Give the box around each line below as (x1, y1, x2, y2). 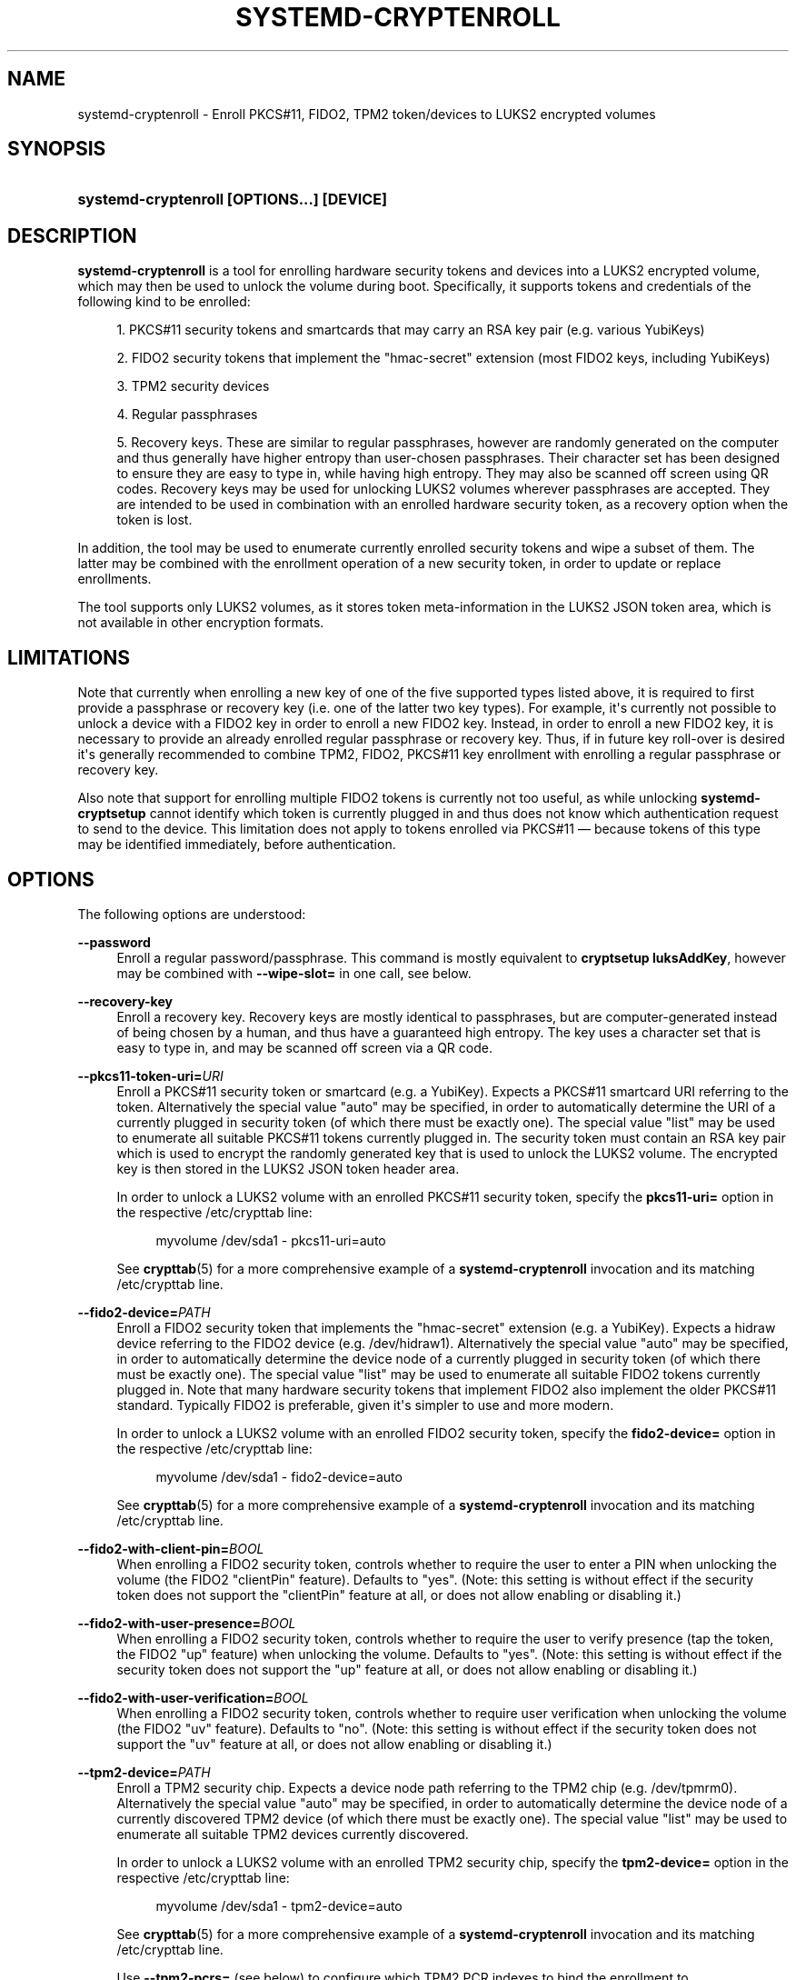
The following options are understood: (77, 905, 306, 922)
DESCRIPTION (7, 224, 137, 247)
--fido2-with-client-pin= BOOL (77, 1540, 264, 1556)
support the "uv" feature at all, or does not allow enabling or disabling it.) (116, 1735, 552, 1752)
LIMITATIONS (7, 645, 131, 669)
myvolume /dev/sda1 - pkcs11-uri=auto (155, 1232, 386, 1248)
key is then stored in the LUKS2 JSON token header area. (116, 1160, 460, 1176)
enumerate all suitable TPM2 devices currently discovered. (116, 1825, 469, 1842)
